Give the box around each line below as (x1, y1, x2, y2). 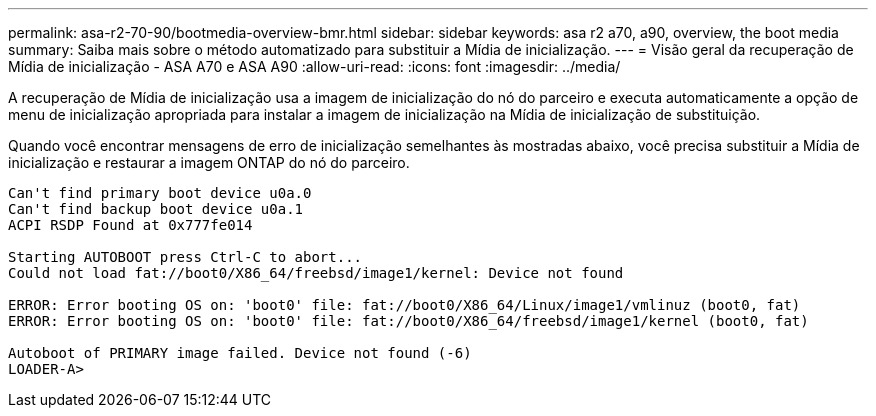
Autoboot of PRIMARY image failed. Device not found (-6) (8, 345, 472, 361)
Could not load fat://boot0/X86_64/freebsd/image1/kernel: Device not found (8, 265, 624, 281)
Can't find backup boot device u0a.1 (8, 201, 304, 217)
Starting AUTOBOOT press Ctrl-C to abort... (8, 249, 363, 265)
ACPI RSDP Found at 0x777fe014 (8, 217, 253, 233)
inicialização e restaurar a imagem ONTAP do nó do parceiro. (8, 154, 410, 171)
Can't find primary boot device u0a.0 (8, 185, 312, 201)
